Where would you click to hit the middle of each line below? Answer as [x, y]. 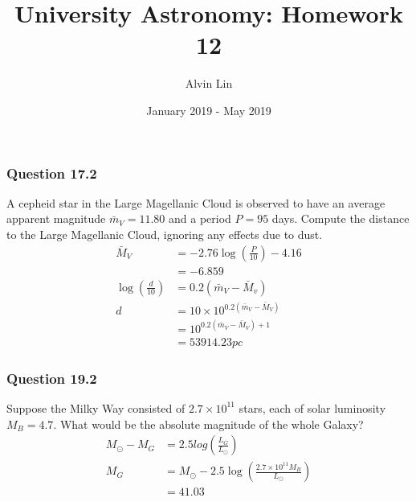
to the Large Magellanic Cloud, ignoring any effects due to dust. [165, 234]
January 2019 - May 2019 [209, 110]
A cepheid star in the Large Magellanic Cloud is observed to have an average [196, 202]
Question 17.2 [52, 173]
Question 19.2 [52, 378]
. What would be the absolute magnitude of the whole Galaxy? [208, 424]
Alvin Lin [209, 83]
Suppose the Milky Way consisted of [96, 407]
